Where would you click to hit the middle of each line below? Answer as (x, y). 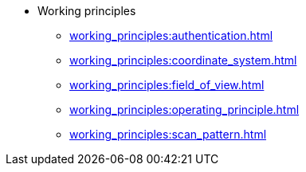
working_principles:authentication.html (171, 35)
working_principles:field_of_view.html (167, 85)
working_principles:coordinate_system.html (183, 60)
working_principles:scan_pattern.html (168, 134)
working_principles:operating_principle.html (184, 109)
